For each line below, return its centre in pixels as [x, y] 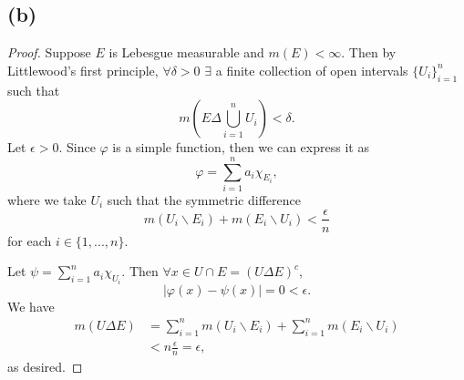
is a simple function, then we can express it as [241, 147]
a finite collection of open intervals [312, 70]
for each [30, 240]
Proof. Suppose [49, 52]
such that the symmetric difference [204, 199]
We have [31, 306]
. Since [77, 147]
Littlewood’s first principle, [83, 70]
